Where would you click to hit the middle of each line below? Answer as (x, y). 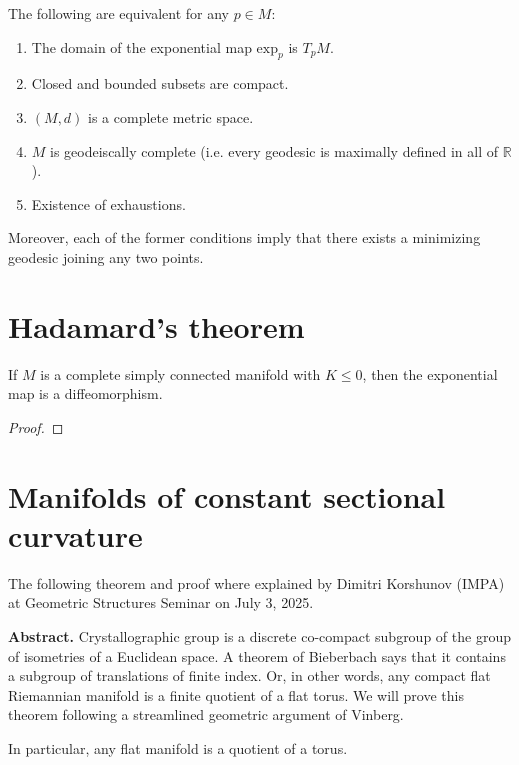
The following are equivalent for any (118, 13)
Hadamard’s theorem (156, 325)
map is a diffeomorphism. (85, 393)
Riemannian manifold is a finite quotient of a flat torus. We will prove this (236, 694)
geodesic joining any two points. (106, 256)
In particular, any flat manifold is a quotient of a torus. (178, 747)
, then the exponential (430, 373)
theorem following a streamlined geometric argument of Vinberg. (206, 714)
